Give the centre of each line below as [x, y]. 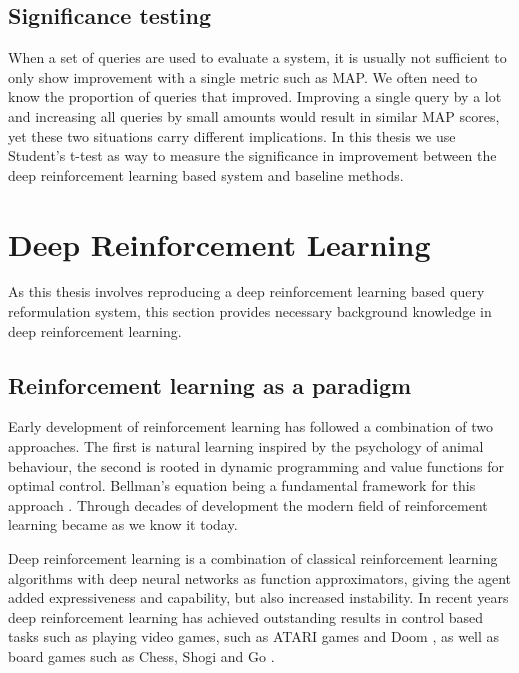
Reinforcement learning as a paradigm [210, 384]
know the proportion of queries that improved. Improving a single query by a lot [255, 96]
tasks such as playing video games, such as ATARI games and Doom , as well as [254, 636]
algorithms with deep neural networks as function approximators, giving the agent [259, 577]
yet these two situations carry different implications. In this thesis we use [232, 135]
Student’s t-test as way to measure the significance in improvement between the [252, 155]
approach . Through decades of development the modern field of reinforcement [248, 504]
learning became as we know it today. [123, 524]
